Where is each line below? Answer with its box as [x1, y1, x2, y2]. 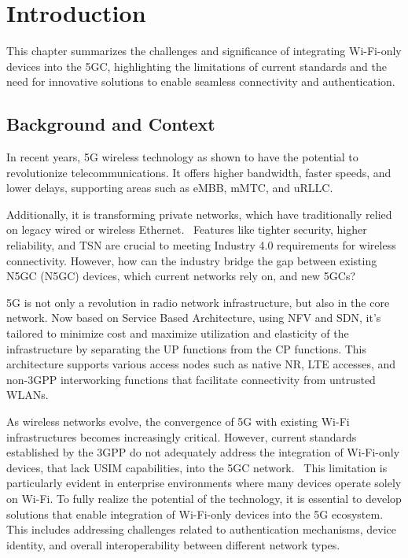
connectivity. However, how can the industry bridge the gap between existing [6, 252, 377, 268]
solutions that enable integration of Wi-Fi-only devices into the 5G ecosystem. [6, 505, 384, 522]
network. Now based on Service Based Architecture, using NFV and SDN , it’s [6, 309, 381, 326]
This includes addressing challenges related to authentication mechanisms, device [6, 521, 397, 538]
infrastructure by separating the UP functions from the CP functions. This [6, 340, 367, 357]
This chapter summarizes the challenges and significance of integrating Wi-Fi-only [6, 42, 402, 59]
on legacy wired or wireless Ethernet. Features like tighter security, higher [6, 221, 367, 238]
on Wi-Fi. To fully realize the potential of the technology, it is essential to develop [6, 490, 402, 506]
